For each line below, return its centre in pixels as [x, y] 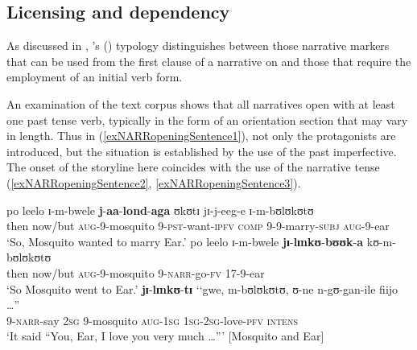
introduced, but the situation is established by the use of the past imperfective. [202, 151]
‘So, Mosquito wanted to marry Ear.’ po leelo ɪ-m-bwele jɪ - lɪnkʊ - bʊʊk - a [185, 241]
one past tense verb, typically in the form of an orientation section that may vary [207, 119]
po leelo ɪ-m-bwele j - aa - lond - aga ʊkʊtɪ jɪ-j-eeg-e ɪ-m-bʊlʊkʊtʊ [160, 210]
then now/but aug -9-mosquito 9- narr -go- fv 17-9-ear [136, 272]
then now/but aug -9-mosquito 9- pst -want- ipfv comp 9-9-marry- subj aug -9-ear [198, 226]
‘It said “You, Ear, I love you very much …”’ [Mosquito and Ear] [165, 336]
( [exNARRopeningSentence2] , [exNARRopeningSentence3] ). [154, 182]
